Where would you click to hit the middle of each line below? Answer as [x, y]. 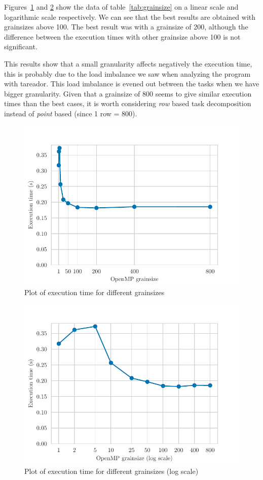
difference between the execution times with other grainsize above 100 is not [122, 36]
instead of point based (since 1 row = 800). [71, 113]
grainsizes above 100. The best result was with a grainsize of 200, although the [126, 27]
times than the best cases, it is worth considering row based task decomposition [128, 103]
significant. [21, 46]
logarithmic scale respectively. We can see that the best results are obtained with [130, 17]
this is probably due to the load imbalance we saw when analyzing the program [127, 73]
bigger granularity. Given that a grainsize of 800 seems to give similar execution [128, 93]
